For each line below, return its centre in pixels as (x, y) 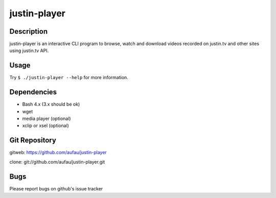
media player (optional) (47, 119)
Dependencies (33, 92)
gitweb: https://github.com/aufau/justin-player (58, 153)
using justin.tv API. (29, 51)
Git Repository (33, 140)
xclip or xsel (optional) (45, 126)
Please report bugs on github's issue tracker (56, 188)
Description (29, 31)
